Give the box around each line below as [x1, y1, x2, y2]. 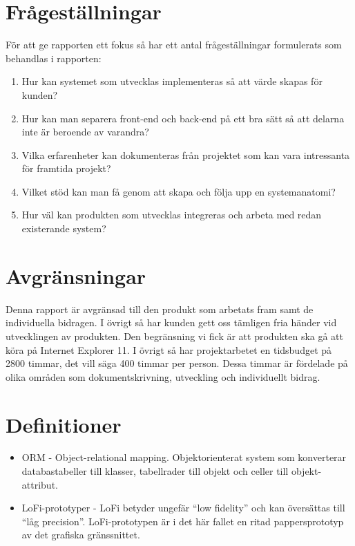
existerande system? [21, 221, 106, 236]
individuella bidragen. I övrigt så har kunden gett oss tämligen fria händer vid [6, 315, 337, 330]
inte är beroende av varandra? [21, 124, 149, 139]
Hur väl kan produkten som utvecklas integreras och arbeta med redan [21, 207, 322, 222]
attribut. [21, 477, 58, 491]
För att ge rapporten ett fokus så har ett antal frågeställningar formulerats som [6, 37, 342, 52]
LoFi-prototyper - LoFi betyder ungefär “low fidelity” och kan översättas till [21, 500, 345, 515]
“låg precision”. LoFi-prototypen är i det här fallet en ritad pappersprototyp [21, 514, 344, 528]
